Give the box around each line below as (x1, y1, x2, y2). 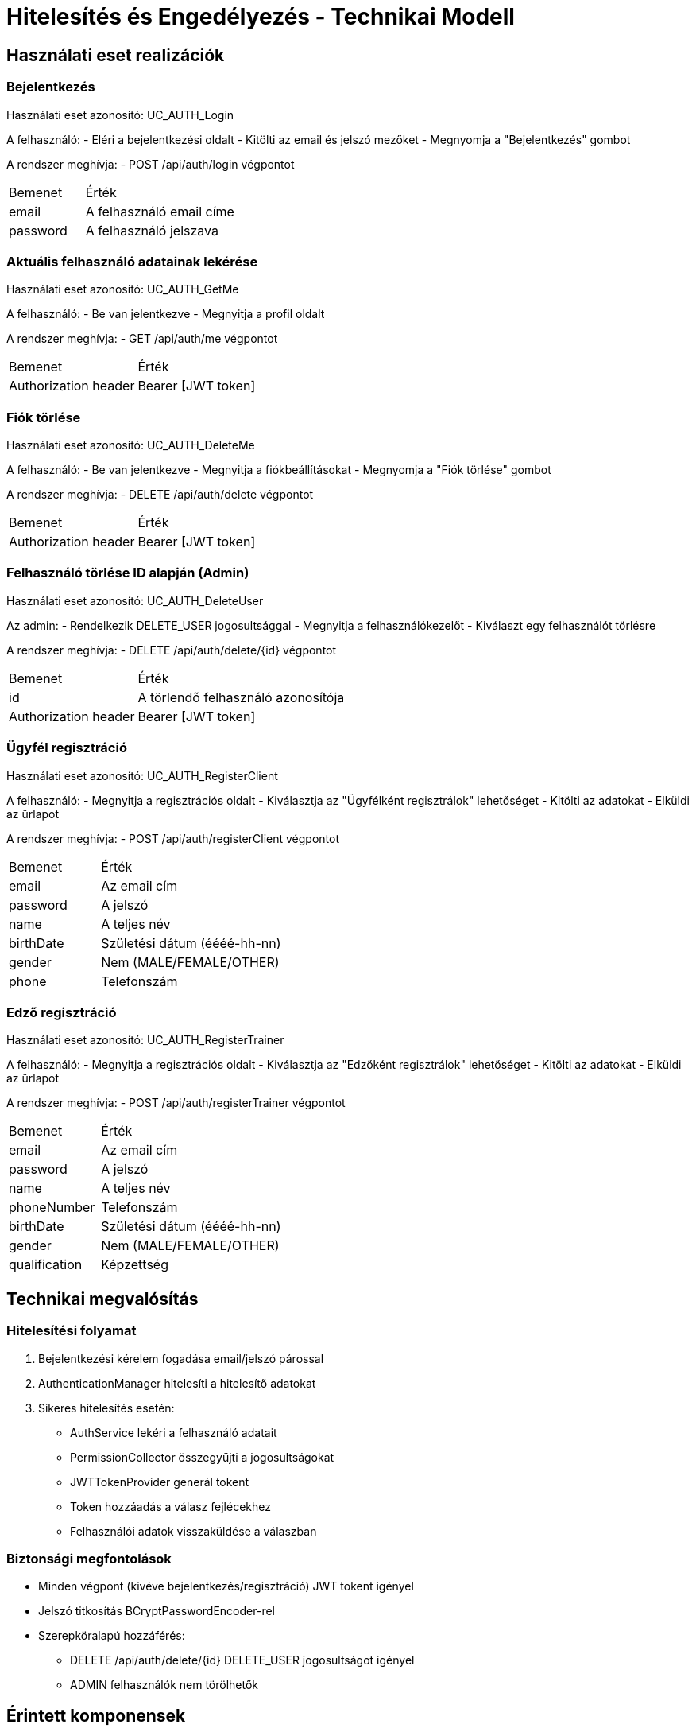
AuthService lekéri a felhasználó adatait (70, 1425, 277, 1439)
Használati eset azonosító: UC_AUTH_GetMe (6, 282, 239, 297)
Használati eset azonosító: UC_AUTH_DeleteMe (6, 438, 255, 452)
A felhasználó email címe (85, 203, 234, 219)
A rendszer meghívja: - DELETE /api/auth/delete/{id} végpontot (6, 643, 337, 657)
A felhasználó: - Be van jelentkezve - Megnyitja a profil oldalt (6, 307, 325, 321)
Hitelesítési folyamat (6, 1322, 137, 1339)
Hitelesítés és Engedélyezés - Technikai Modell (6, 3, 515, 30)
